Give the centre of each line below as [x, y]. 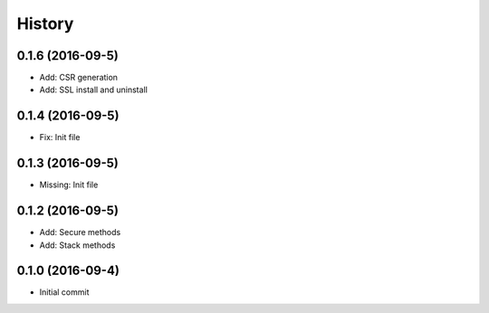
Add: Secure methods [80, 232]
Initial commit [64, 292]
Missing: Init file [69, 185]
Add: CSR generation [78, 78]
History [45, 24]
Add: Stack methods [77, 245]
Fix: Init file [60, 138]
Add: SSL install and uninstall [94, 90]
